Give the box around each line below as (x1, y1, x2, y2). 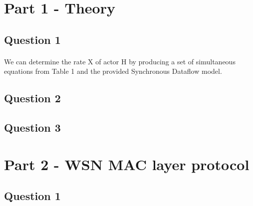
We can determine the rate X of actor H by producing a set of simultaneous (4, 56, 236, 66)
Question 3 (4, 120, 61, 135)
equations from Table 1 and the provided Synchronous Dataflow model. (4, 66, 222, 76)
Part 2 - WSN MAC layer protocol (4, 154, 250, 174)
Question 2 (4, 90, 61, 106)
